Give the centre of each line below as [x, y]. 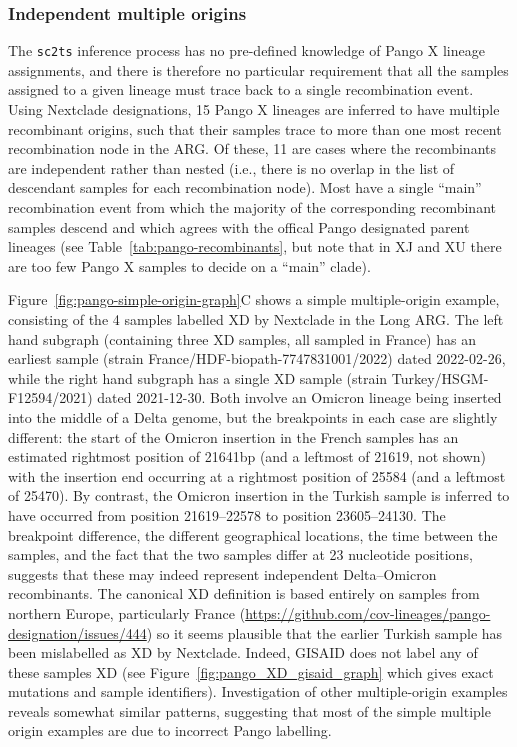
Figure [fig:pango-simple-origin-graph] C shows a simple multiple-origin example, [254, 299]
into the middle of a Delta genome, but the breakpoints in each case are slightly [253, 416]
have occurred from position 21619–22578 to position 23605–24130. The [227, 514]
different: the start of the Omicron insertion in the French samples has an [233, 436]
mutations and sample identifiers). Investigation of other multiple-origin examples [258, 691]
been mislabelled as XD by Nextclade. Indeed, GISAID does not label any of [243, 652]
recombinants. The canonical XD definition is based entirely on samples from [244, 593]
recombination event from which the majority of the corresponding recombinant [252, 207]
